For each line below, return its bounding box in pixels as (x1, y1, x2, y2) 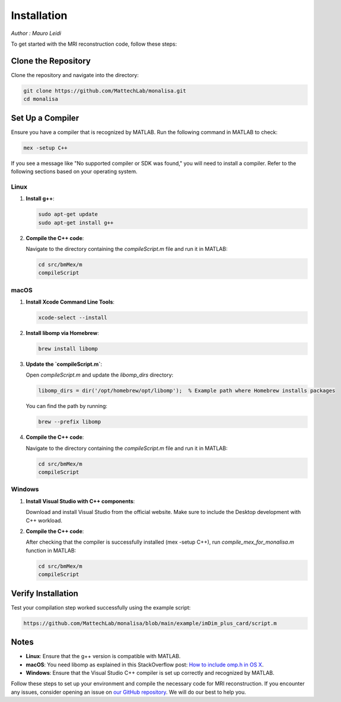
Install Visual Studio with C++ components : (26, 497, 135, 505)
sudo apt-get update (38, 211, 98, 218)
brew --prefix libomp (38, 419, 101, 425)
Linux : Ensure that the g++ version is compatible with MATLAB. (26, 653, 181, 660)
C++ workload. (26, 516, 62, 524)
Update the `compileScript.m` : (26, 360, 103, 368)
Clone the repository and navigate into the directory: (11, 71, 139, 78)
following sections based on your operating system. (11, 168, 138, 175)
